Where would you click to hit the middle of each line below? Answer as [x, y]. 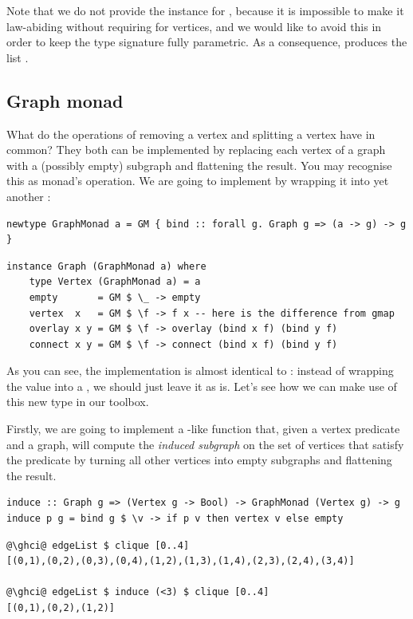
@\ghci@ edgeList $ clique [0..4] [98, 545]
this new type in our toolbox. [78, 402]
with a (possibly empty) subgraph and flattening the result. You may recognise [199, 165]
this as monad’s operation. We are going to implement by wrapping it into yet [198, 181]
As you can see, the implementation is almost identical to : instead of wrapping [200, 371]
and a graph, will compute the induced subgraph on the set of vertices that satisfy [205, 444]
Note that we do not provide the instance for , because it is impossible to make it [205, 10]
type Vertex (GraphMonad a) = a [115, 282]
